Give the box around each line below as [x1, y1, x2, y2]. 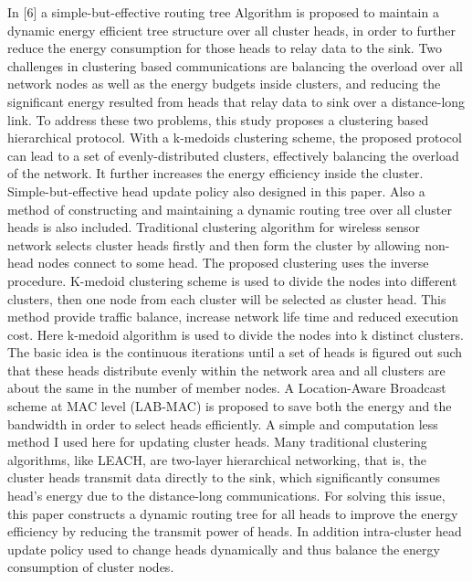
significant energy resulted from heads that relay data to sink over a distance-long [7, 91, 466, 111]
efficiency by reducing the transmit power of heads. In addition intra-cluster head [7, 522, 462, 541]
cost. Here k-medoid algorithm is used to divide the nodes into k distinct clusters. [7, 324, 464, 344]
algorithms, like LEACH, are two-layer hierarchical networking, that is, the [7, 450, 426, 469]
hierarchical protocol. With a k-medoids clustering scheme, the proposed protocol [7, 128, 462, 147]
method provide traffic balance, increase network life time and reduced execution [7, 307, 459, 326]
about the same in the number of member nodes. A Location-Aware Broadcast [7, 378, 446, 397]
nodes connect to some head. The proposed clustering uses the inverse [37, 253, 429, 272]
